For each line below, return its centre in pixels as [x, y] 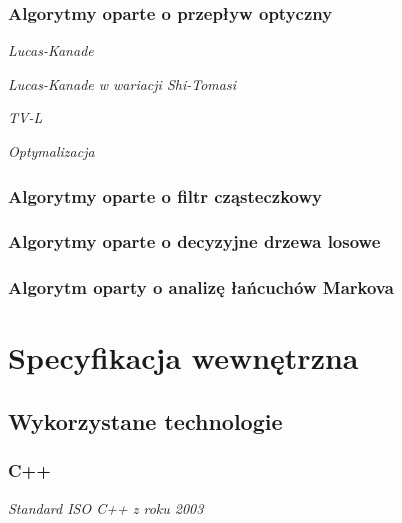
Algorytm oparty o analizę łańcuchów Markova [201, 287]
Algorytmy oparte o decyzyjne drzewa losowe [194, 241]
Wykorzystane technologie [145, 420]
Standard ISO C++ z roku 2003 [106, 507]
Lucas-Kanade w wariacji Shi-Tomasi [122, 83]
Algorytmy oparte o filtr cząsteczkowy [165, 195]
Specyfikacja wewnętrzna [183, 357]
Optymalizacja [51, 151]
